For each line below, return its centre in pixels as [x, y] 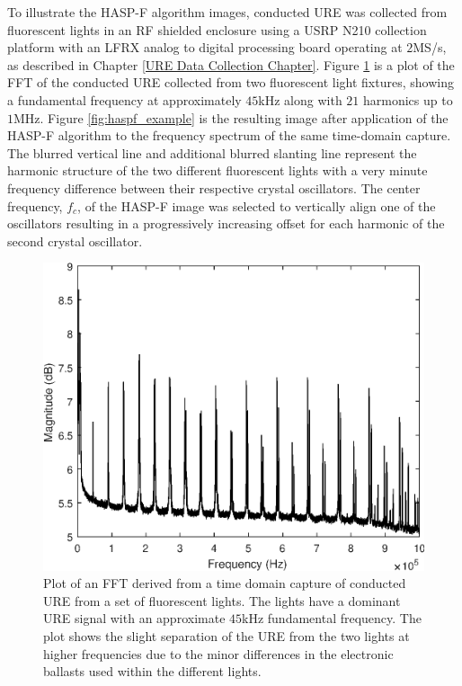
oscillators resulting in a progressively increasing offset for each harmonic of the [226, 223]
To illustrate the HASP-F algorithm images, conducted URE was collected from [227, 12]
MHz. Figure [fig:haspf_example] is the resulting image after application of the [231, 117]
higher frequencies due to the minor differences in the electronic [218, 653]
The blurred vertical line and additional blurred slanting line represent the [212, 152]
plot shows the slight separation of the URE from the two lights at [227, 636]
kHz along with [300, 99]
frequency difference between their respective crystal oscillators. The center [214, 187]
